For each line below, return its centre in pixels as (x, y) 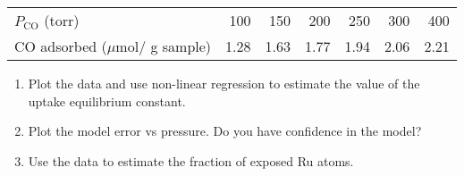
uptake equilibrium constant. (107, 101)
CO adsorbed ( (61, 46)
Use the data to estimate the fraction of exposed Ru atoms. (191, 160)
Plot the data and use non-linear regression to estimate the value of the (224, 83)
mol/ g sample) (164, 46)
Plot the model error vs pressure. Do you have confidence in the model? (225, 131)
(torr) (62, 20)
